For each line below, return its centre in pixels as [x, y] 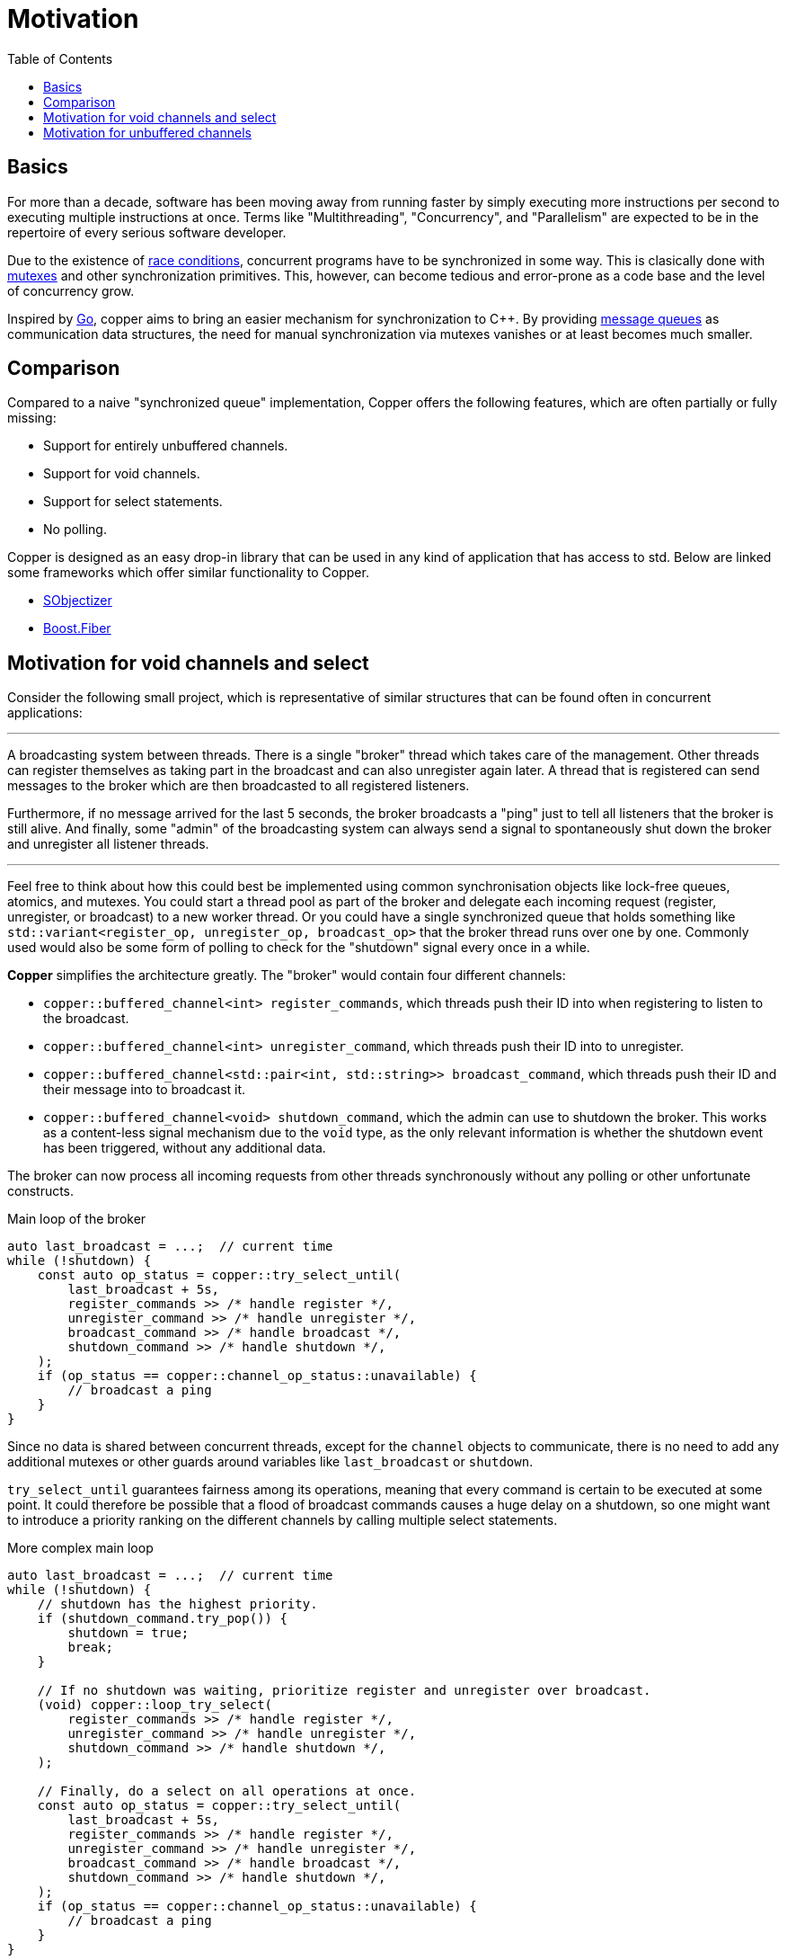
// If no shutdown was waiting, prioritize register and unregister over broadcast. [344, 1691]
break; [91, 1648]
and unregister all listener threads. [108, 844]
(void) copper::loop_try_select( [155, 1705]
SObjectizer [78, 601]
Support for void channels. [122, 474]
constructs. [41, 1191]
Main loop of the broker [77, 1219]
